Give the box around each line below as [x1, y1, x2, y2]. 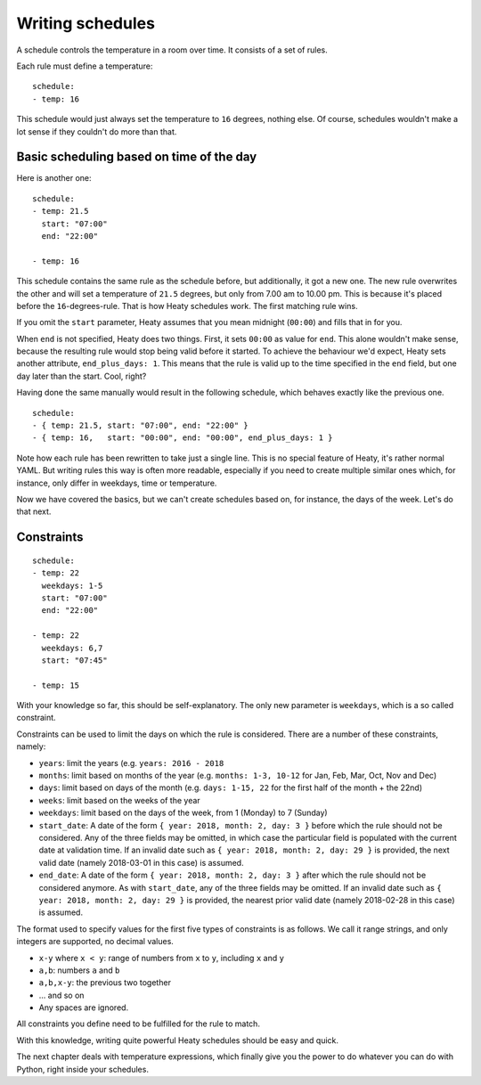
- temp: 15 [32, 680, 80, 690]
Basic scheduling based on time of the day [16, 150, 257, 165]
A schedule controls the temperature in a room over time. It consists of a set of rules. [16, 45, 329, 55]
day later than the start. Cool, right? [16, 371, 147, 381]
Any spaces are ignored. [38, 1002, 129, 1013]
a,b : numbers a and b [38, 965, 120, 975]
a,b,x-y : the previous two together [38, 977, 171, 988]
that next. [16, 506, 52, 517]
